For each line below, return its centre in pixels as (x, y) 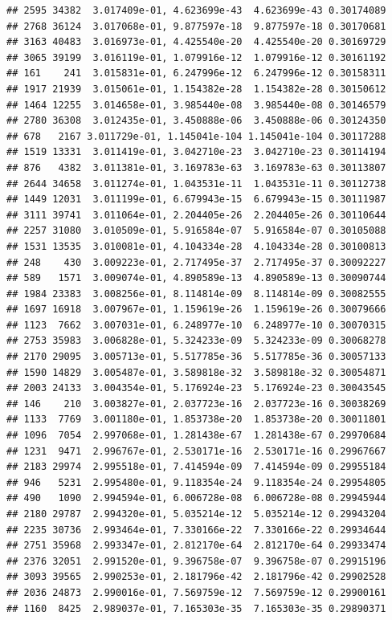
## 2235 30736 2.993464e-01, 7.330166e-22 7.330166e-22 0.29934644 (196, 530)
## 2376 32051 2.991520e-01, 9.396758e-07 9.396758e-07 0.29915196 (196, 561)
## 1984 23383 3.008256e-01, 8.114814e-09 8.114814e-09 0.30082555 (196, 294)
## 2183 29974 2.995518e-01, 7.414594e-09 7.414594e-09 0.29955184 (196, 467)
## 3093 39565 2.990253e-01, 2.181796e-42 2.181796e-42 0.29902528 (196, 577)
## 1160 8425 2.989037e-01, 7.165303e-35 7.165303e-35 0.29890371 (196, 608)
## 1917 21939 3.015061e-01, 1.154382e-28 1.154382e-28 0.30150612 (196, 89)
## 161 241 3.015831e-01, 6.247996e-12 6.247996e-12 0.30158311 (196, 73)
